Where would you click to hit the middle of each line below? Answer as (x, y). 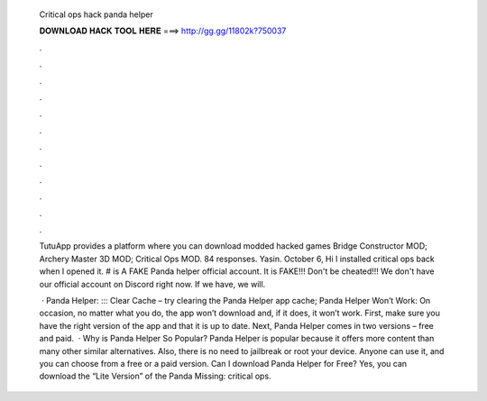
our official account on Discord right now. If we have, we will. (152, 284)
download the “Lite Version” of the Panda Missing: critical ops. (155, 376)
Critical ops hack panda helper (96, 14)
